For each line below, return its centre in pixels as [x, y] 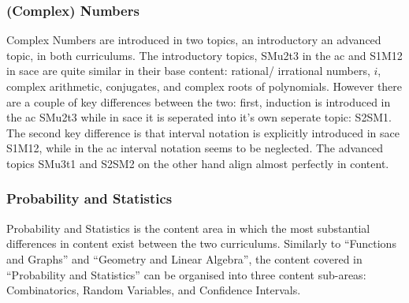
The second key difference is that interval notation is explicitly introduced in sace [203, 132]
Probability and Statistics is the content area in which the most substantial [188, 228]
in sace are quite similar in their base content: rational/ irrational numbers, [188, 71]
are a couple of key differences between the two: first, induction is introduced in [199, 101]
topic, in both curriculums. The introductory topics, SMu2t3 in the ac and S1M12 [204, 55]
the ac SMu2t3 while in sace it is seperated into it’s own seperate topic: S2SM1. [199, 117]
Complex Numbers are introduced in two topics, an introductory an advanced [194, 40]
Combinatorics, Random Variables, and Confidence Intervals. [154, 290]
